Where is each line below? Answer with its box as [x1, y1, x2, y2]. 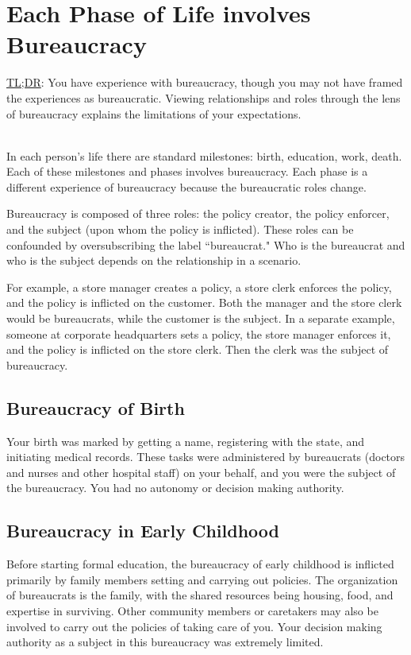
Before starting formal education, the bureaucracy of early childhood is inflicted [6, 556, 394, 572]
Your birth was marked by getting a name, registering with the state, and [6, 432, 365, 449]
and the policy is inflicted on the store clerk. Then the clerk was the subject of [6, 341, 389, 358]
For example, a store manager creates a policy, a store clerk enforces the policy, [6, 278, 392, 295]
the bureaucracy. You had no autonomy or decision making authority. [6, 479, 344, 496]
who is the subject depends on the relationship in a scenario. [6, 252, 302, 269]
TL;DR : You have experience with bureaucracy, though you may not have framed [6, 74, 403, 91]
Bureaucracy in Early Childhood [6, 518, 279, 543]
